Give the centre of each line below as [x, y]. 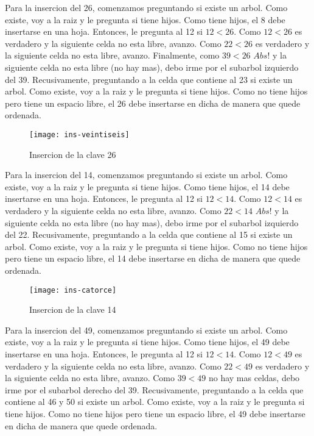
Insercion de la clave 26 [73, 154]
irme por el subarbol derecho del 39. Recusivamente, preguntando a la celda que [154, 389]
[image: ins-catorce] [73, 290]
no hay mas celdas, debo [254, 378]
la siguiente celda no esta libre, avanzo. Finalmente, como [112, 55]
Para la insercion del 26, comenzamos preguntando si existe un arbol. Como [146, 7]
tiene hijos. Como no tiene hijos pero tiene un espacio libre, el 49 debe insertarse [155, 413]
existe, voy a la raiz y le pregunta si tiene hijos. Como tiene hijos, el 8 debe [145, 19]
